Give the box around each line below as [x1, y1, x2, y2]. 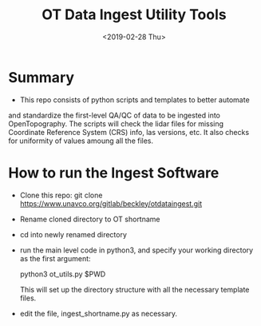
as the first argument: [19, 253, 91, 263]
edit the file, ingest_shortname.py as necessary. [19, 308, 178, 318]
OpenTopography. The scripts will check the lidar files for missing [8, 118, 224, 129]
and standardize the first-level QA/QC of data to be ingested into [8, 110, 221, 120]
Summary [8, 68, 74, 86]
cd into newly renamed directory [19, 229, 128, 239]
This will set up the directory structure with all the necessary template [19, 284, 250, 294]
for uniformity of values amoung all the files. [8, 136, 154, 145]
